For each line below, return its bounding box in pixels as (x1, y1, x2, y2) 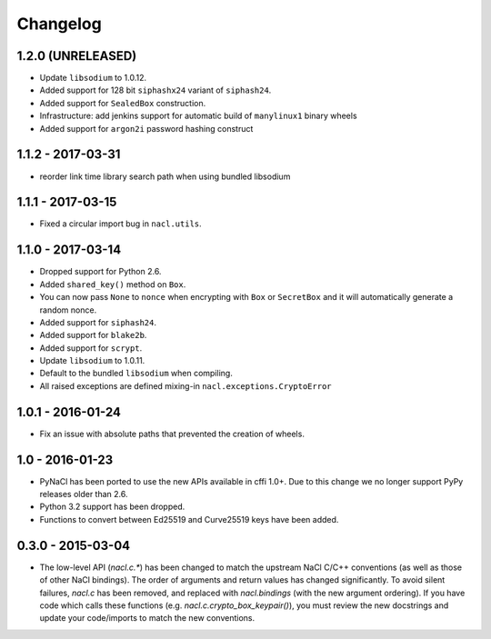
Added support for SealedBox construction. (39, 97, 206, 108)
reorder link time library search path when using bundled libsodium (39, 171, 291, 182)
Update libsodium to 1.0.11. (39, 355, 145, 366)
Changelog (16, 14, 102, 34)
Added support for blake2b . (39, 330, 147, 341)
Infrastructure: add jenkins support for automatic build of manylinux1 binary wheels (39, 110, 358, 122)
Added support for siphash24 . (39, 316, 156, 327)
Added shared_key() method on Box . (39, 278, 186, 290)
